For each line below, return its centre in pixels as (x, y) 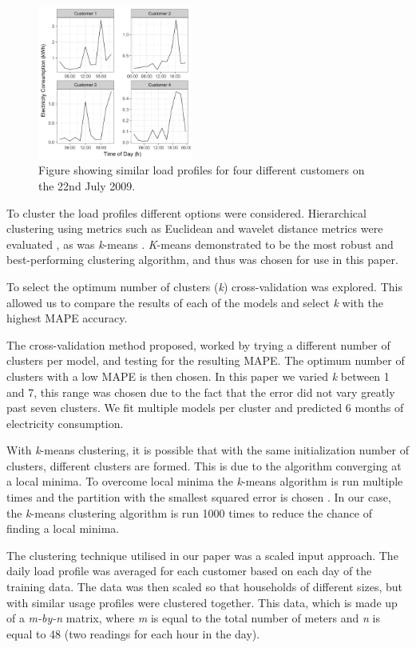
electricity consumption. (65, 423)
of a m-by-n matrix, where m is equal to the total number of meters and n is (193, 618)
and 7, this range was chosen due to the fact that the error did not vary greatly (201, 392)
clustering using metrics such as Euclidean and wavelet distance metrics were (195, 228)
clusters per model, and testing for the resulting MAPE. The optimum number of (206, 360)
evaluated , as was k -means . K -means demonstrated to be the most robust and (200, 244)
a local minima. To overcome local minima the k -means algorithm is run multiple (205, 481)
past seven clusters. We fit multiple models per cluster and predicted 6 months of (205, 408)
